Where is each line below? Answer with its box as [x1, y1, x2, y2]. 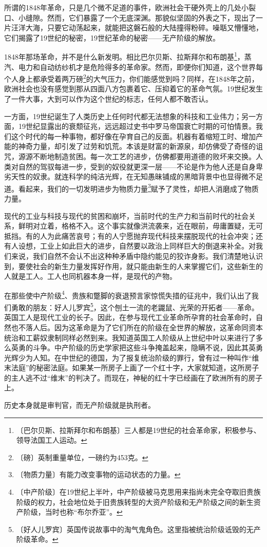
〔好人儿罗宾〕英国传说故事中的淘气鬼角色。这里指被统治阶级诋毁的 [16, 523, 246, 534]
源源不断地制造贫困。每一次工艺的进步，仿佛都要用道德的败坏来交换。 [18, 151, 256, 162]
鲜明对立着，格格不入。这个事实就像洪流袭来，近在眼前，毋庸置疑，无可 [18, 220, 263, 231]
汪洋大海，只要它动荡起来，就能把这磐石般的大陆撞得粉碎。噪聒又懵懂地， [11, 22, 263, 33]
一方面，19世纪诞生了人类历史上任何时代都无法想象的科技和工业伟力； [4, 110, 241, 121]
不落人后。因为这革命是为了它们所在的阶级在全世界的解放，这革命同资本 [18, 322, 263, 332]
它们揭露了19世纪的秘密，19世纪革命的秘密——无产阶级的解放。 [4, 32, 220, 43]
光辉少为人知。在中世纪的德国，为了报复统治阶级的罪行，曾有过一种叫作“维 [4, 352, 259, 363]
